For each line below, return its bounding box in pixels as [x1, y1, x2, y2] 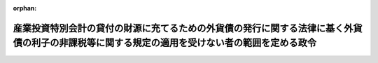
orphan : [13, 4, 37, 12]
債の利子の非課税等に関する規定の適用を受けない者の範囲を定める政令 [13, 37, 316, 49]
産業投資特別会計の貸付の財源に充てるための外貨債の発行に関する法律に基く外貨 [13, 22, 363, 34]
